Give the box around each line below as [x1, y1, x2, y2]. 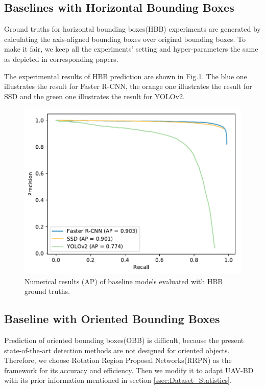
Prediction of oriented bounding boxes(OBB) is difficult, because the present [4, 335, 244, 346]
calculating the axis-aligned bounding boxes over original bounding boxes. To [4, 33, 246, 44]
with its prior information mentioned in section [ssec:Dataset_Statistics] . [4, 375, 232, 385]
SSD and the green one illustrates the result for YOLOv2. [4, 90, 185, 101]
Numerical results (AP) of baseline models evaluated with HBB [25, 276, 223, 286]
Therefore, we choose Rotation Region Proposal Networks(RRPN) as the [4, 355, 232, 365]
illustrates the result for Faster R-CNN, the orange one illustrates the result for [4, 81, 252, 91]
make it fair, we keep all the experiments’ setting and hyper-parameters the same [4, 43, 258, 54]
